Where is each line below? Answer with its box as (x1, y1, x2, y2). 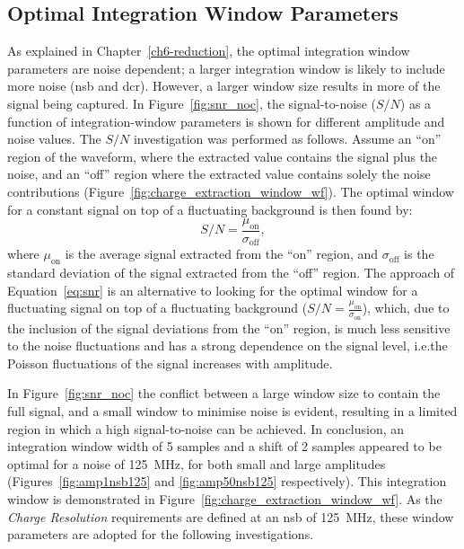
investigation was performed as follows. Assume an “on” (133, 129, 442, 148)
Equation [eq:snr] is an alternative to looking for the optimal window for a (7, 280, 418, 299)
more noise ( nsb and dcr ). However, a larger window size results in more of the (7, 76, 441, 95)
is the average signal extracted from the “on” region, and (65, 244, 379, 263)
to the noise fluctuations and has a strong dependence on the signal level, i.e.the (7, 336, 448, 355)
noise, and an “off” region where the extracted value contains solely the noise (7, 164, 431, 183)
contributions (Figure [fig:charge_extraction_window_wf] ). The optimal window (7, 182, 454, 200)
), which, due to (362, 298, 450, 317)
